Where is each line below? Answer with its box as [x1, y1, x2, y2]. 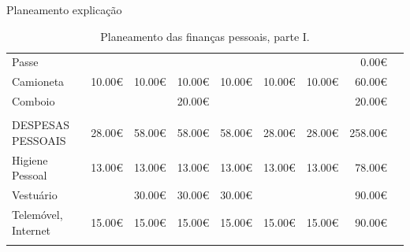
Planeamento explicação [6, 2, 122, 17]
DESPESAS [12, 117, 70, 133]
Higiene [12, 151, 48, 168]
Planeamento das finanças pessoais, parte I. [100, 28, 310, 44]
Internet [12, 221, 51, 238]
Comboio [12, 93, 55, 109]
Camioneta [12, 73, 65, 90]
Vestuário [12, 187, 58, 203]
